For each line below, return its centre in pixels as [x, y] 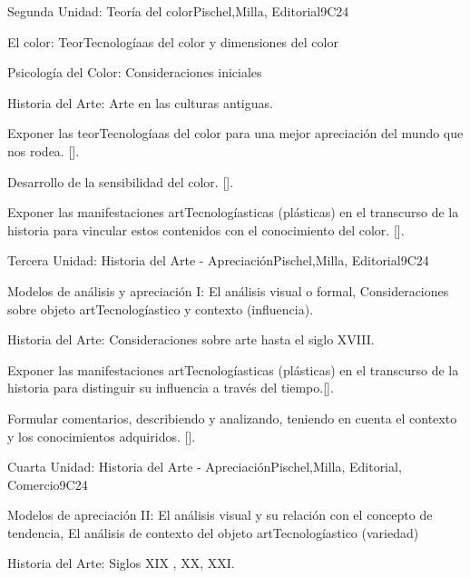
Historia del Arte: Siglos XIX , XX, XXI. [121, 563]
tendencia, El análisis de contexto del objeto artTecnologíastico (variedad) [213, 532]
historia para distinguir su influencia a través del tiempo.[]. [171, 388]
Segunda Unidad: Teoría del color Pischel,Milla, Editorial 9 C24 [178, 11]
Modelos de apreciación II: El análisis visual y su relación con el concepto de [220, 515]
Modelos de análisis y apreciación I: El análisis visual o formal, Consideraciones [228, 290]
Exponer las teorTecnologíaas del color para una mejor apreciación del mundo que [235, 133]
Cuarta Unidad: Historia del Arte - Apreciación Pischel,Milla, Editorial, [205, 467]
